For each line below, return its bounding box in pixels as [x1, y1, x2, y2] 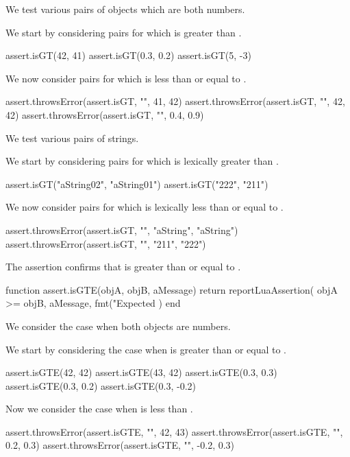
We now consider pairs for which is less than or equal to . [5, 71, 247, 85]
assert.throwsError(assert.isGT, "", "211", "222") [5, 236, 206, 250]
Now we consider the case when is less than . [5, 401, 193, 416]
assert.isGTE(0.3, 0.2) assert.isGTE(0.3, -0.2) [5, 378, 197, 392]
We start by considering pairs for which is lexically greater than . [5, 154, 279, 168]
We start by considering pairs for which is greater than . [5, 25, 242, 39]
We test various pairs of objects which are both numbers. [5, 2, 245, 16]
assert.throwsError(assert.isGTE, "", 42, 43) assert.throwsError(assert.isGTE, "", [5, 424, 343, 438]
